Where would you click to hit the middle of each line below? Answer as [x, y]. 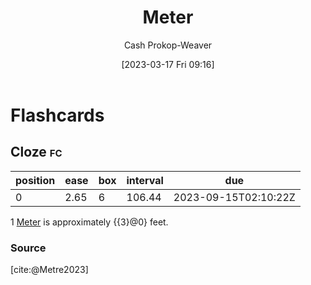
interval [145, 180]
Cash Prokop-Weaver [168, 45]
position [35, 180]
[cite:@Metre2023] [49, 270]
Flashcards [57, 115]
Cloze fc [36, 152]
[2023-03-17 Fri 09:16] [168, 64]
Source [28, 248]
